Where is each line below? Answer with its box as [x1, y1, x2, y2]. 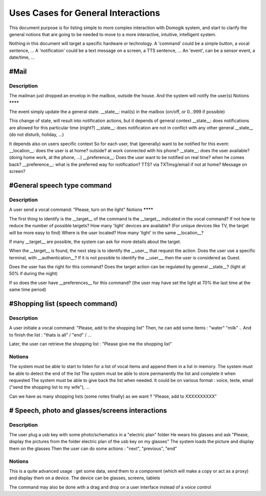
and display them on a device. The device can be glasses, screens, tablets [9, 475, 160, 481]
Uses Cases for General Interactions [9, 7, 160, 18]
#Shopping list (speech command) [9, 299, 118, 308]
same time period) [9, 287, 46, 292]
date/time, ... [9, 54, 35, 60]
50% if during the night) [9, 271, 58, 277]
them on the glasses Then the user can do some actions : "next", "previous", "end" [9, 445, 177, 452]
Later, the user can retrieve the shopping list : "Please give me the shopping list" [9, 341, 172, 347]
